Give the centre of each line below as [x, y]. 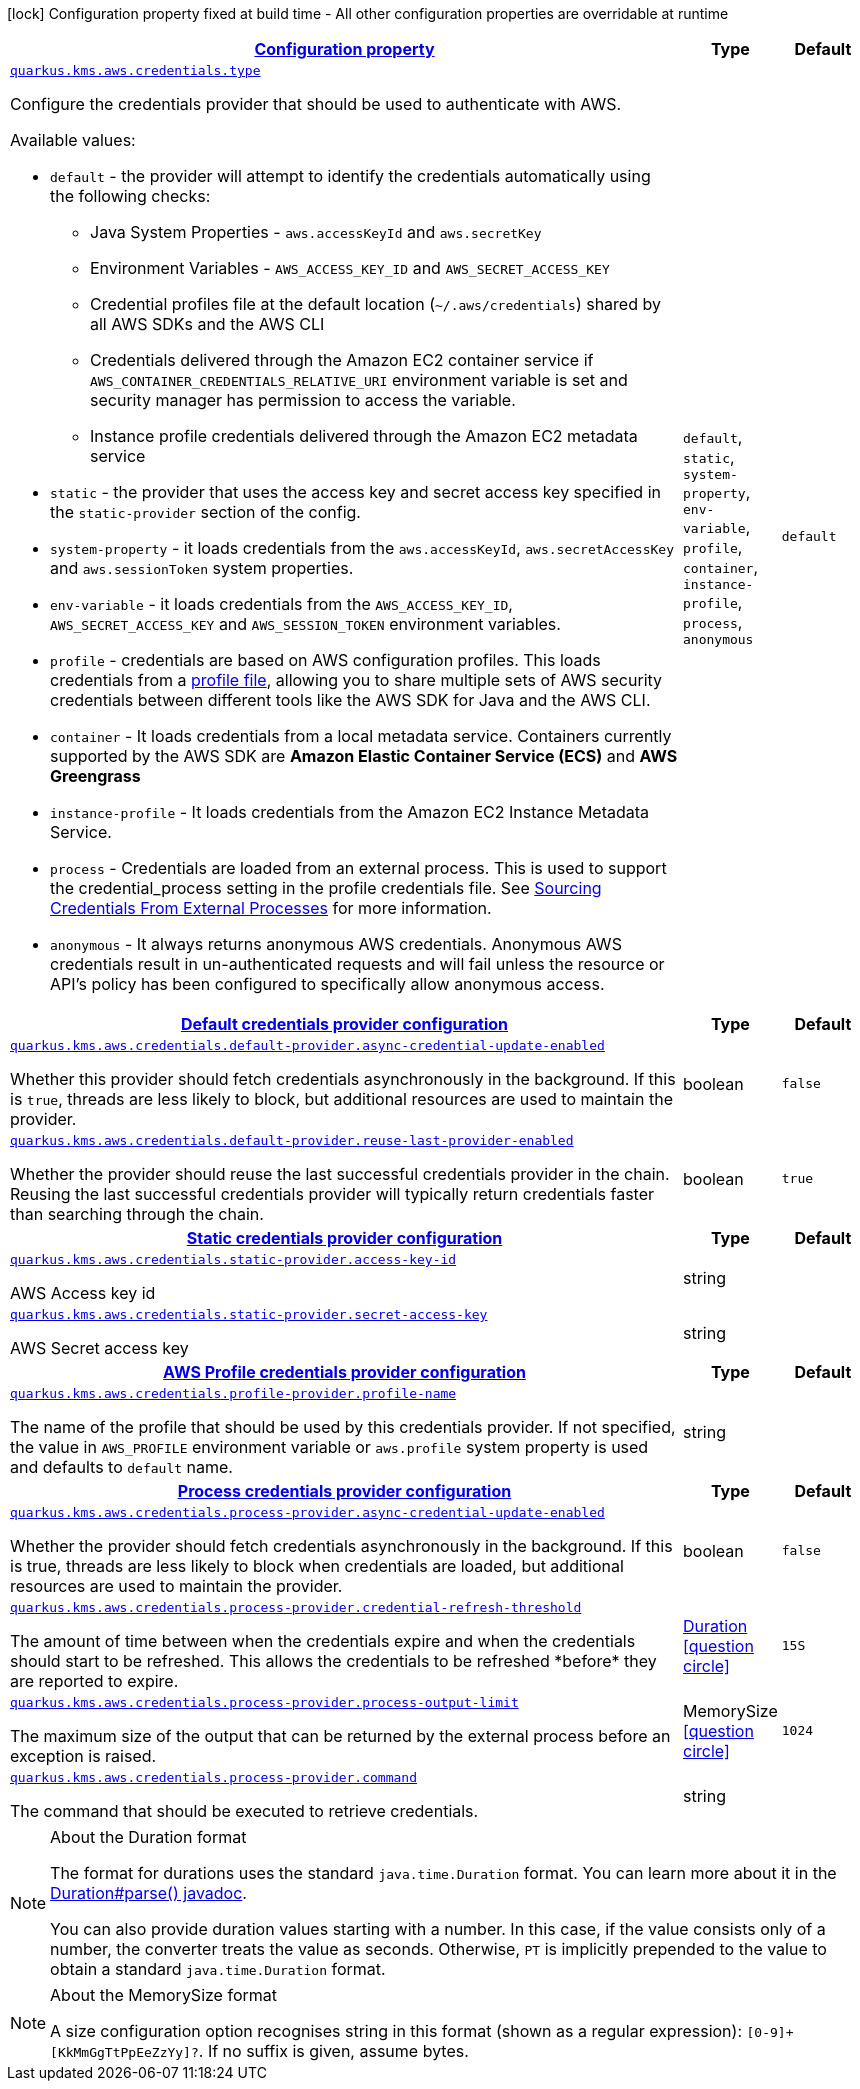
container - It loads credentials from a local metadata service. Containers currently [361, 736]
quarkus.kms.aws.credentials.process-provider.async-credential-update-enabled [307, 1512]
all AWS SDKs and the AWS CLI [207, 324]
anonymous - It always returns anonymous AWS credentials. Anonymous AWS [336, 944]
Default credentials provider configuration [344, 1024]
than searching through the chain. [137, 1214]
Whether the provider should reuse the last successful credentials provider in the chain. [340, 1174]
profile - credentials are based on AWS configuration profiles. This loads [325, 660]
